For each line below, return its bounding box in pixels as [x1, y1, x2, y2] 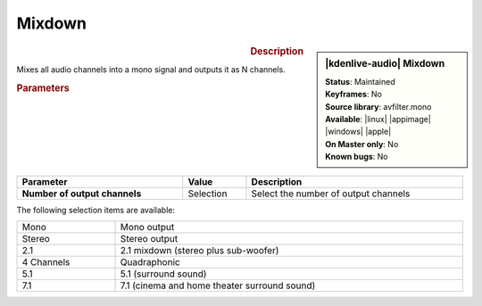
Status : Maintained [325, 76, 396, 87]
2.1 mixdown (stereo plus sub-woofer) [120, 244, 279, 256]
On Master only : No [325, 138, 399, 149]
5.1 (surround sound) [120, 268, 207, 280]
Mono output [120, 220, 175, 233]
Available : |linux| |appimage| [325, 113, 432, 124]
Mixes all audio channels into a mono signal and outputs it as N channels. [16, 63, 286, 75]
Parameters [16, 81, 71, 94]
